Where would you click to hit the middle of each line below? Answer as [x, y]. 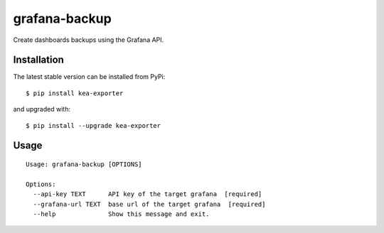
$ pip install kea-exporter [75, 93]
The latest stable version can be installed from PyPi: [89, 77]
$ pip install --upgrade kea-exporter [94, 125]
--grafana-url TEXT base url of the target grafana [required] [149, 204]
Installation [38, 60]
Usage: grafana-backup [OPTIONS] [84, 164]
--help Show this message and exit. [121, 214]
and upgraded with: [42, 109]
